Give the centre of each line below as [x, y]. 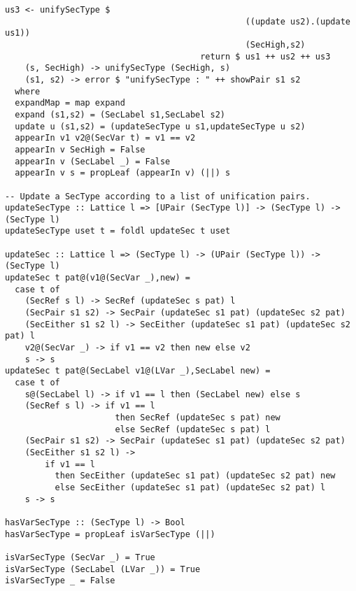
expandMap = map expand [70, 103]
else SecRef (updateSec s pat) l [193, 429]
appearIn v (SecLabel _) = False [93, 161]
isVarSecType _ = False [60, 581]
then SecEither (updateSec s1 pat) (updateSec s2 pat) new [195, 476]
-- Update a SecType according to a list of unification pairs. [158, 196]
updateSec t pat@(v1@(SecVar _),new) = [98, 278]
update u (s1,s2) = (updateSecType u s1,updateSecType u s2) [160, 126]
